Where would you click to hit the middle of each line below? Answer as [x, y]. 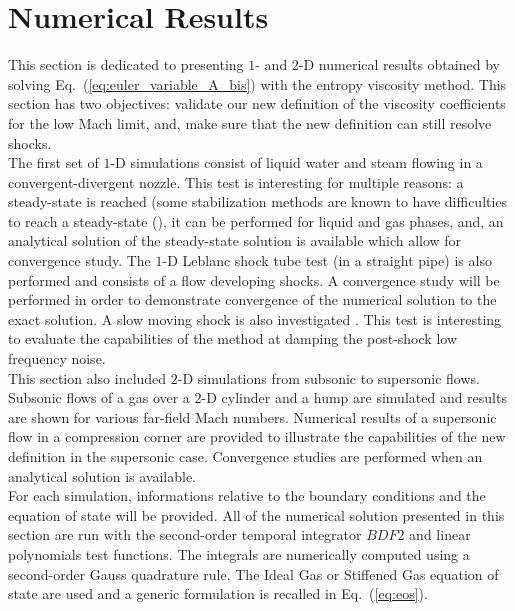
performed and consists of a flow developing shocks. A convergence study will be [254, 279]
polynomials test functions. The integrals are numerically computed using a [239, 553]
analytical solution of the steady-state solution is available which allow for [235, 240]
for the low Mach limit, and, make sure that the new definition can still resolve [250, 122]
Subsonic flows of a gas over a [99, 397]
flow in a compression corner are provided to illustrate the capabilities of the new [257, 436]
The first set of [53, 162]
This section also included [87, 377]
